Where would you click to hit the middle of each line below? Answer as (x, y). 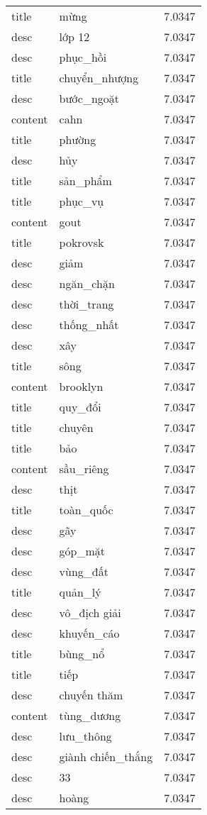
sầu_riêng (84, 469)
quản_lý (80, 592)
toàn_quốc (86, 510)
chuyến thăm (91, 695)
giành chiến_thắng (106, 756)
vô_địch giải (90, 612)
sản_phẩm (85, 181)
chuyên (76, 427)
